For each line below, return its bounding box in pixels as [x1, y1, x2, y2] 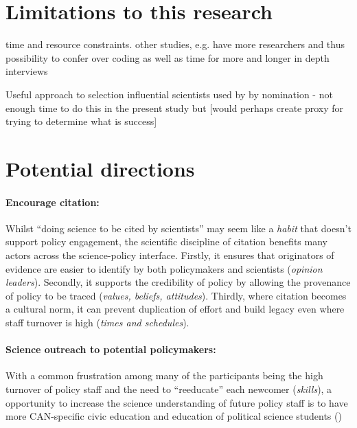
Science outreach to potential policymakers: [5, 342, 216, 357]
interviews [5, 64, 48, 78]
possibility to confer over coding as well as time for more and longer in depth [5, 50, 330, 65]
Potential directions [5, 154, 195, 182]
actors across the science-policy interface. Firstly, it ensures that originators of [5, 248, 334, 262]
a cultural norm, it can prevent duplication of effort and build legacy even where [5, 302, 345, 316]
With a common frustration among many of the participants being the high [5, 368, 323, 383]
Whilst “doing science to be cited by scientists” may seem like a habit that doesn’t [5, 221, 352, 235]
